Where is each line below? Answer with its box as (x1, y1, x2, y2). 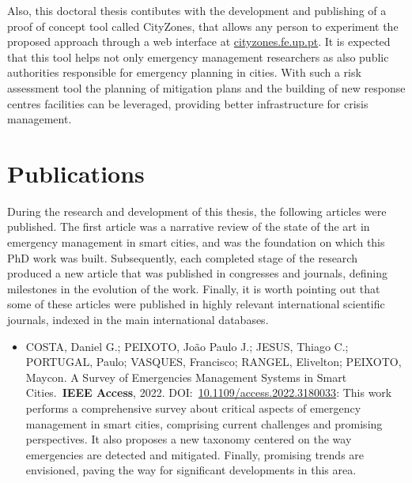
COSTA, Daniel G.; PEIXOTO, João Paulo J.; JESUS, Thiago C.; (25, 338, 349, 354)
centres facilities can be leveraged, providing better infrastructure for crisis (7, 95, 369, 111)
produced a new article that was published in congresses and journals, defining (7, 265, 387, 281)
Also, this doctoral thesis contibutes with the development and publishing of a (7, 2, 387, 18)
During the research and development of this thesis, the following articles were (7, 202, 387, 219)
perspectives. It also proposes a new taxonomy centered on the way (25, 431, 352, 447)
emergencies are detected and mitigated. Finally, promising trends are (25, 446, 365, 462)
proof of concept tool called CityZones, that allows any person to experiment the (7, 17, 399, 34)
